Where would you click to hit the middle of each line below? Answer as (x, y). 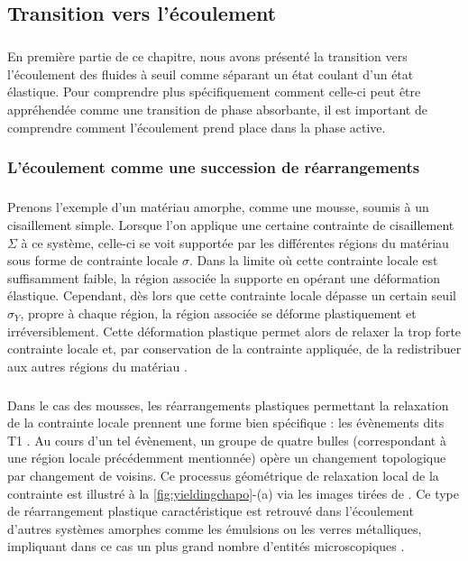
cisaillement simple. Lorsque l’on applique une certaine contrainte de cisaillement (231, 224)
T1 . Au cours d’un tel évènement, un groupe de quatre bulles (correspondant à (227, 440)
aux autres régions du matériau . (97, 366)
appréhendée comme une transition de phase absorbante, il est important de (217, 109)
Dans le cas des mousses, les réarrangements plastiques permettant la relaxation (228, 405)
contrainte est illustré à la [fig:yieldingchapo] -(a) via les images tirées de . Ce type (233, 493)
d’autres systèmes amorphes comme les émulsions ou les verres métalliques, (215, 528)
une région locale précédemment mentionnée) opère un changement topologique (227, 458)
